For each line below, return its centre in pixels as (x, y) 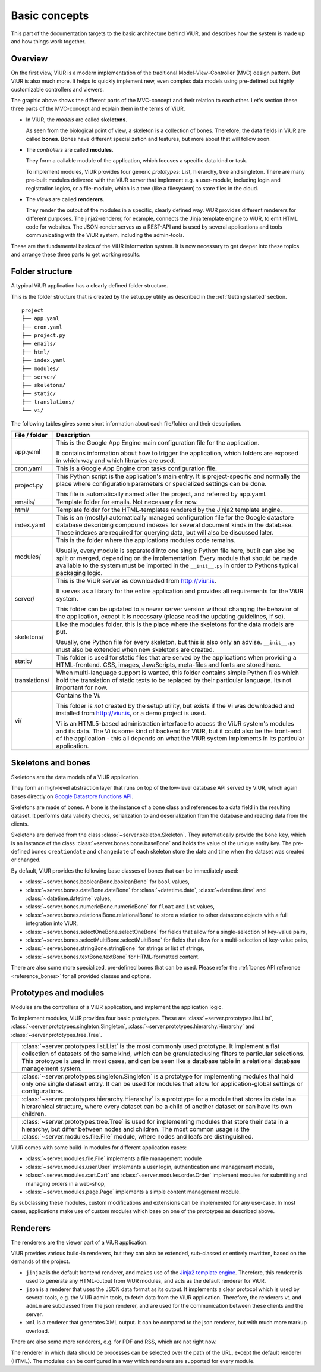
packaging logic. (79, 573)
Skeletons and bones (51, 763)
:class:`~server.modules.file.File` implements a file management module (114, 1158)
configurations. (43, 1091)
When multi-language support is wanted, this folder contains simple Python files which (178, 673)
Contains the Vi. (78, 695)
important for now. (82, 687)
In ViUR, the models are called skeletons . (77, 120)
